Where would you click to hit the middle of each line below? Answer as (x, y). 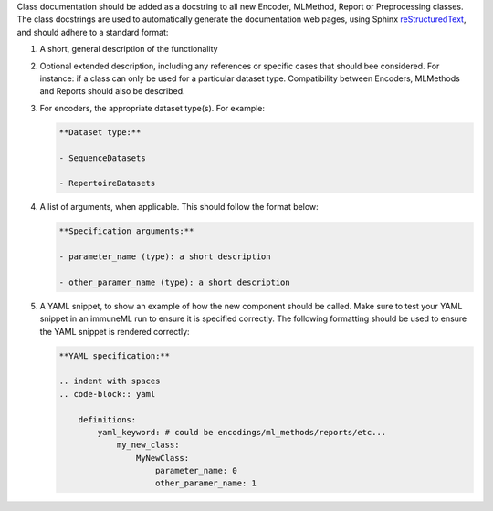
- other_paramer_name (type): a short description (175, 282)
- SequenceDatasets (102, 158)
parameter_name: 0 (196, 471)
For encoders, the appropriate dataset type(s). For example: (152, 108)
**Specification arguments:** (126, 231)
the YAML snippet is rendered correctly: (115, 331)
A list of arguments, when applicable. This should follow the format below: (179, 207)
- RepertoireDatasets (107, 183)
